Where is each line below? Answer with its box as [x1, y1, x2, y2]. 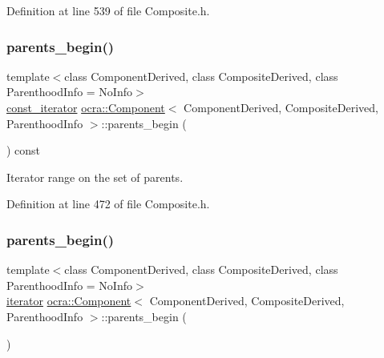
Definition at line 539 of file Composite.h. [6, 2, 210, 18]
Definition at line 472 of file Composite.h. [6, 195, 210, 212]
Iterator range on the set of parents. [6, 168, 184, 185]
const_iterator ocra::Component [6, 99, 165, 115]
